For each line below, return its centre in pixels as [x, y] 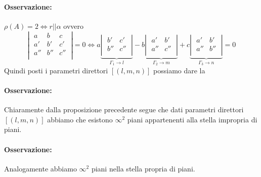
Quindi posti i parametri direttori [56, 70]
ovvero [74, 26]
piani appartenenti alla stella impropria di [192, 119]
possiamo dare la [179, 70]
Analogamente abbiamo [40, 168]
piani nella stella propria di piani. [143, 168]
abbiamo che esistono [80, 119]
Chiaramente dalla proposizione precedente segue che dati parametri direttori [124, 109]
